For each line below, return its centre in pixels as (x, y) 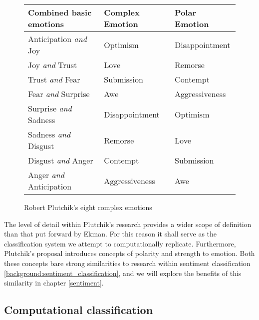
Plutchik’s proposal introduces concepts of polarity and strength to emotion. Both (129, 253)
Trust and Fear (54, 79)
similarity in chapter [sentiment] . (54, 283)
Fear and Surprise (59, 94)
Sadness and (49, 134)
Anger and (46, 175)
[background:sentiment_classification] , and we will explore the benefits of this (123, 273)
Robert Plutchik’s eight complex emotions (88, 207)
